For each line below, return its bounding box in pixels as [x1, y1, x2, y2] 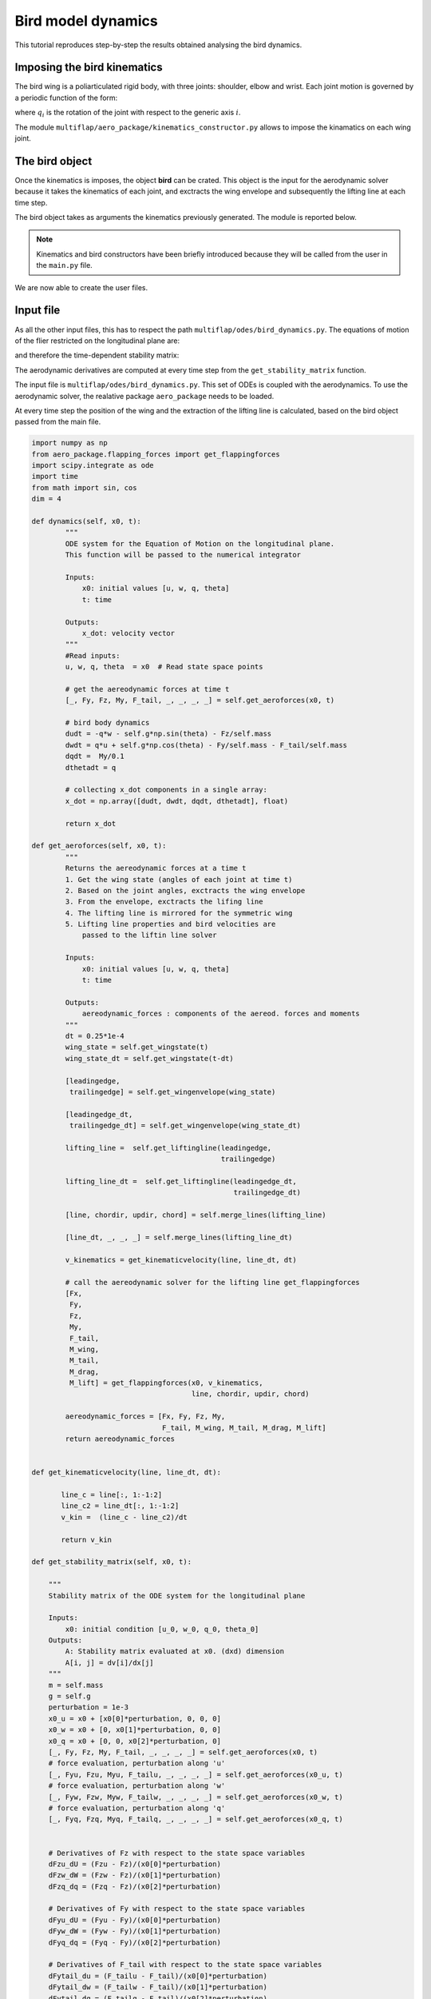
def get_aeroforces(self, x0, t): [31, 841, 167, 851]
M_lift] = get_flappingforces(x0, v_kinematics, [69, 1379, 263, 1387]
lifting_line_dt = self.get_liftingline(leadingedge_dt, [65, 1177, 297, 1187]
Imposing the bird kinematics [14, 61, 163, 74]
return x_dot [65, 819, 117, 828]
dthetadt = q [65, 763, 117, 772]
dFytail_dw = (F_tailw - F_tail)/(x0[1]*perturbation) [48, 1983, 267, 1992]
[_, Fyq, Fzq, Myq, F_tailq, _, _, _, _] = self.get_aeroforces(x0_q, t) [48, 1815, 343, 1824]
